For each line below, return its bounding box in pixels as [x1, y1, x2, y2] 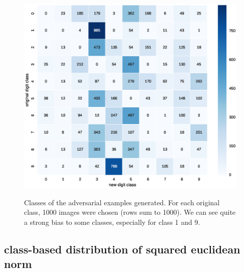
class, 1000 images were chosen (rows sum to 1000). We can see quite [24, 207, 236, 217]
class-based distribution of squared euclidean [4, 241, 240, 257]
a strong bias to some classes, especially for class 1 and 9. [24, 217, 200, 227]
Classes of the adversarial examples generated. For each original [24, 197, 220, 207]
